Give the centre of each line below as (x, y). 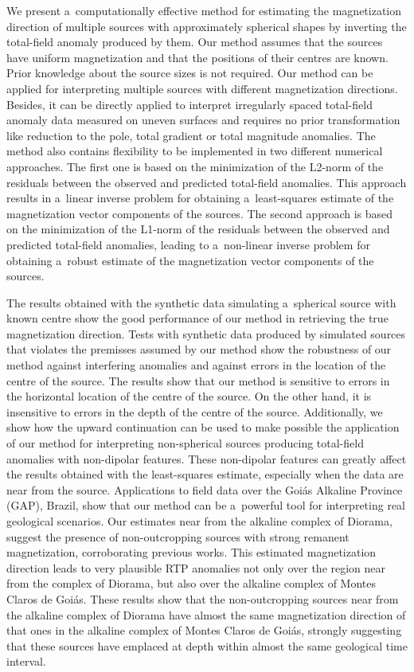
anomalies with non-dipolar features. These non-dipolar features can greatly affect (207, 458)
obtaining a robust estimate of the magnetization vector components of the (190, 260)
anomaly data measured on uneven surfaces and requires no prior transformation (203, 120)
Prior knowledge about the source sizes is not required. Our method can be (190, 73)
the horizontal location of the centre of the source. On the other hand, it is (189, 396)
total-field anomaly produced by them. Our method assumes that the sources (195, 42)
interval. (26, 661)
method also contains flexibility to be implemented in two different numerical (195, 151)
